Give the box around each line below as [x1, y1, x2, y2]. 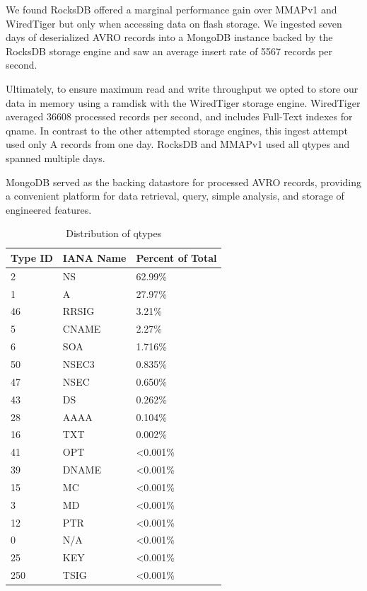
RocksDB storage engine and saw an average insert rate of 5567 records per [6, 43, 333, 58]
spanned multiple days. [6, 150, 105, 165]
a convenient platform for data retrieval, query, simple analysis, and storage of [6, 188, 344, 203]
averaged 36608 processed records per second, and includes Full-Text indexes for [6, 109, 353, 124]
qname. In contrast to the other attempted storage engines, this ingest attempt [6, 122, 348, 137]
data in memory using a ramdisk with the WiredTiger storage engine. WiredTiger [6, 95, 361, 110]
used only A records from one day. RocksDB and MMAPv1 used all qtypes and [6, 137, 350, 151]
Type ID [11, 250, 53, 265]
